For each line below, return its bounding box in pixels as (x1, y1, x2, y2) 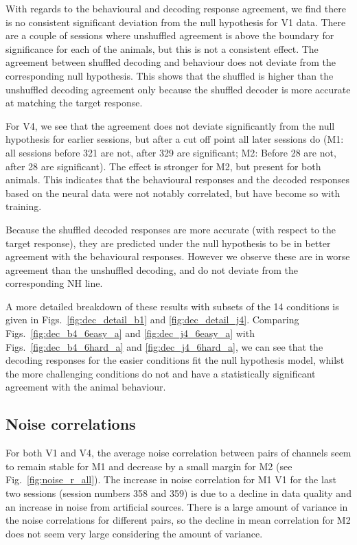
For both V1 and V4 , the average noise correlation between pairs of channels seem (5, 445, 352, 460)
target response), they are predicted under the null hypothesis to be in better (5, 235, 331, 250)
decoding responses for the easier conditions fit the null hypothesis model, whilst (5, 353, 345, 367)
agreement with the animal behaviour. (5, 380, 166, 394)
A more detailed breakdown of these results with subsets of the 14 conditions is (5, 299, 339, 313)
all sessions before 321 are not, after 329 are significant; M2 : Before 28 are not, (5, 145, 336, 159)
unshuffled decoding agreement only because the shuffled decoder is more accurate (5, 82, 351, 96)
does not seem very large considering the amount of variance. (5, 526, 263, 540)
